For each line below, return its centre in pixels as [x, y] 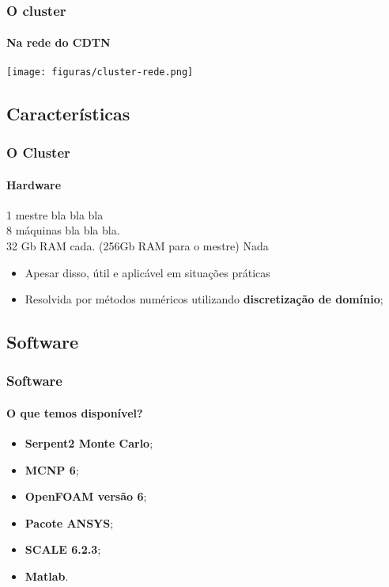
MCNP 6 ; [52, 469]
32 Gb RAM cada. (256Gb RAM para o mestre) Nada [138, 245]
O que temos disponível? [75, 412]
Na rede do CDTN [59, 42]
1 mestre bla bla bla [55, 214]
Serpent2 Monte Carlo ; [89, 443]
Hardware [34, 184]
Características [68, 113]
